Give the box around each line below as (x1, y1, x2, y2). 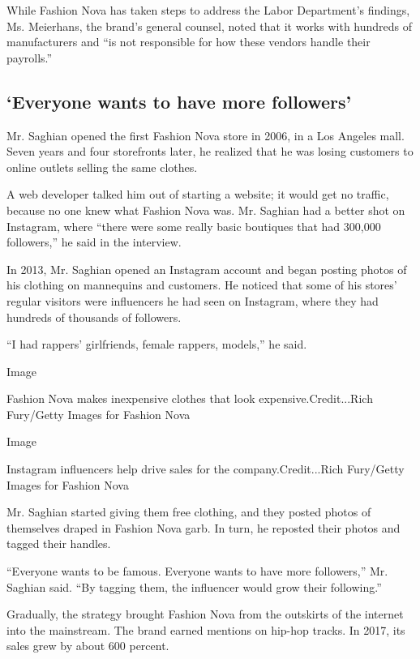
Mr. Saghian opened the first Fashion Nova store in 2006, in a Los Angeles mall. (6, 126, 405, 143)
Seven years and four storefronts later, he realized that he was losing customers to (6, 143, 414, 160)
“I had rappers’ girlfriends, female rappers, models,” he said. (6, 336, 307, 353)
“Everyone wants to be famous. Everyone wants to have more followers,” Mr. (6, 563, 388, 580)
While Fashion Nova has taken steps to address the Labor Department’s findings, (6, 2, 410, 18)
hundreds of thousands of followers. (6, 308, 182, 325)
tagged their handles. (6, 535, 111, 552)
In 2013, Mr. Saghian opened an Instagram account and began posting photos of (6, 260, 407, 277)
